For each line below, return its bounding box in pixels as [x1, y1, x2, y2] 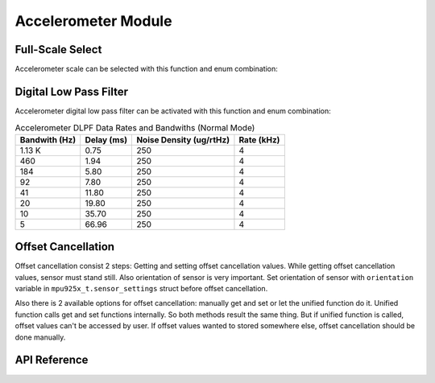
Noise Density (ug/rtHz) [136, 134, 230, 145]
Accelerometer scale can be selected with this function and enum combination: [14, 64, 278, 74]
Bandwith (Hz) [19, 134, 77, 145]
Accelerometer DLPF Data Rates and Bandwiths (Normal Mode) [14, 121, 255, 133]
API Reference [14, 353, 89, 367]
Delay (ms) [85, 134, 128, 145]
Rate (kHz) [238, 134, 280, 145]
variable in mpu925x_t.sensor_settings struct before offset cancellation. [14, 284, 268, 294]
